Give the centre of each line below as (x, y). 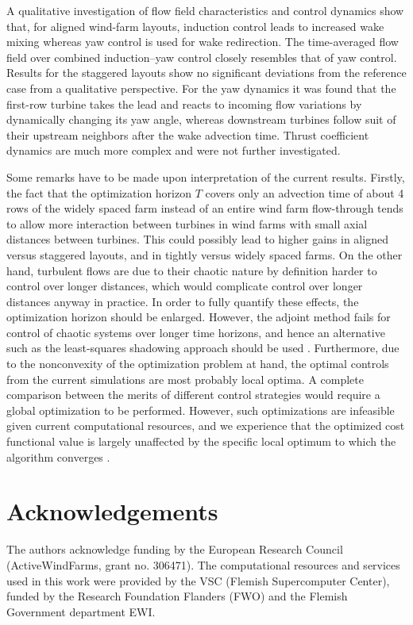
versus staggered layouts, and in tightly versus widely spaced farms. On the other (205, 254)
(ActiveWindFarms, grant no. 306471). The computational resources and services (203, 564)
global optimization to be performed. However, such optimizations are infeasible (201, 410)
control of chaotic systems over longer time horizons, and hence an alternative (196, 332)
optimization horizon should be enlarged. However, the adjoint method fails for (199, 317)
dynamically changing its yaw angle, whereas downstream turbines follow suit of (201, 119)
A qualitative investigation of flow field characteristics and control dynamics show (205, 10)
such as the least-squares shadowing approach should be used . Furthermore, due (203, 348)
